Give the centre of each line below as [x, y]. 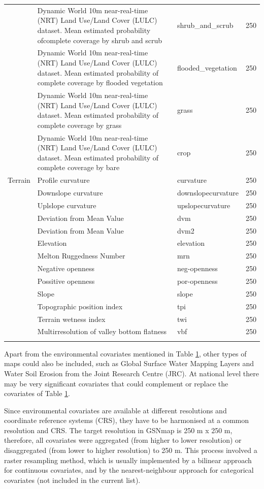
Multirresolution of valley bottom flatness [102, 331]
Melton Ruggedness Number [81, 256]
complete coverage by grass [79, 125]
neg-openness [197, 268]
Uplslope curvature [67, 205]
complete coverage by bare [78, 167]
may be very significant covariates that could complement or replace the [116, 383]
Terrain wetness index [71, 319]
